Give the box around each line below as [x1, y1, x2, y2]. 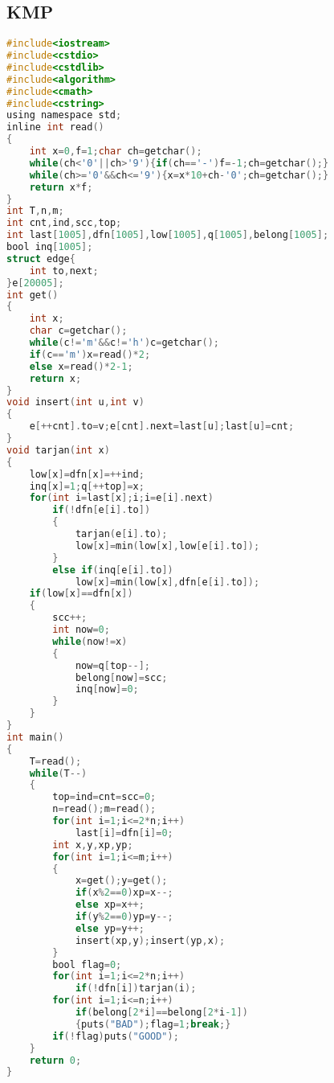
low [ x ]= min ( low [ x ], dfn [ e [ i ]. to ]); [75, 576, 260, 588]
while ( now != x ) [52, 635, 128, 647]
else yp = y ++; [75, 922, 145, 934]
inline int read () [6, 121, 104, 133]
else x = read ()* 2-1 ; [29, 360, 133, 372]
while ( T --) [29, 767, 88, 779]
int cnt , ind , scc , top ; [6, 217, 122, 229]
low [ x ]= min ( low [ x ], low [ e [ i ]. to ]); [75, 539, 260, 552]
